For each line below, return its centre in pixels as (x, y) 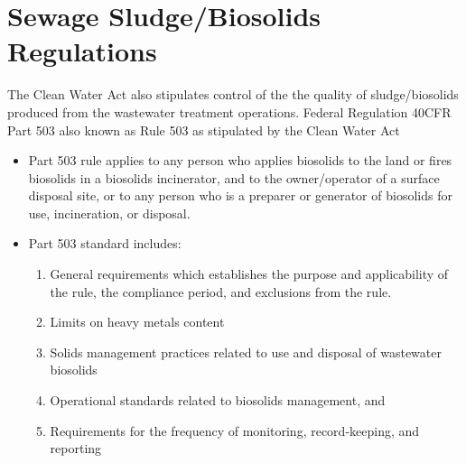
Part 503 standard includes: (105, 243)
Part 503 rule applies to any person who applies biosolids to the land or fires (240, 160)
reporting (76, 448)
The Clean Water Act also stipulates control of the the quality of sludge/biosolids (233, 94)
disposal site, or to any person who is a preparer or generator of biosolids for (240, 195)
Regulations (82, 51)
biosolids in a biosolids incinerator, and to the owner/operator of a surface (234, 177)
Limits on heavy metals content (137, 322)
